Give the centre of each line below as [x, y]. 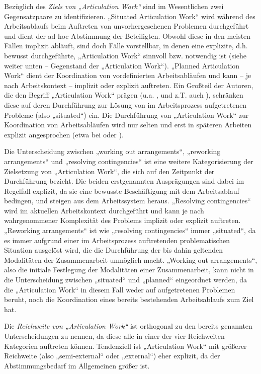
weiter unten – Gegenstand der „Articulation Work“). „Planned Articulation [122, 65]
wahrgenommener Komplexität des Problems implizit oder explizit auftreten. [122, 220]
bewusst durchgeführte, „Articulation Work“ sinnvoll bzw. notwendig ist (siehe [125, 55]
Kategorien [21, 346]
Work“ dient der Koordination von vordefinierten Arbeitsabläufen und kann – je [128, 75]
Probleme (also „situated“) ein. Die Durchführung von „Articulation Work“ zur [126, 115]
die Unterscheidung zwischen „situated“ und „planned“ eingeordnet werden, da [125, 280]
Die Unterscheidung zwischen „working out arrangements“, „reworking [112, 151]
